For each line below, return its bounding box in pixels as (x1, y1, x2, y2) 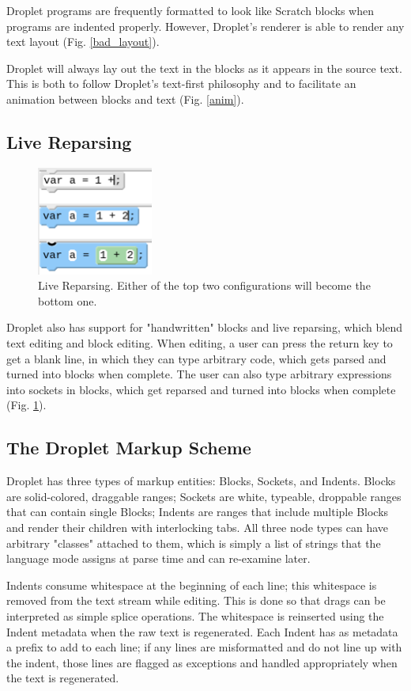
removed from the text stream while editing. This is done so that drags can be (6, 592, 386, 609)
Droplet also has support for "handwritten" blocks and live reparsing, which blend (6, 319, 402, 336)
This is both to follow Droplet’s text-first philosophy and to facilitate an (6, 75, 356, 92)
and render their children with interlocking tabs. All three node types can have (6, 519, 389, 536)
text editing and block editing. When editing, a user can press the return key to (6, 335, 393, 351)
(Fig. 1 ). (6, 397, 47, 413)
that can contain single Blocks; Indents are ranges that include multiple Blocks (6, 503, 389, 520)
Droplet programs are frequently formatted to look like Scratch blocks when (6, 2, 374, 18)
